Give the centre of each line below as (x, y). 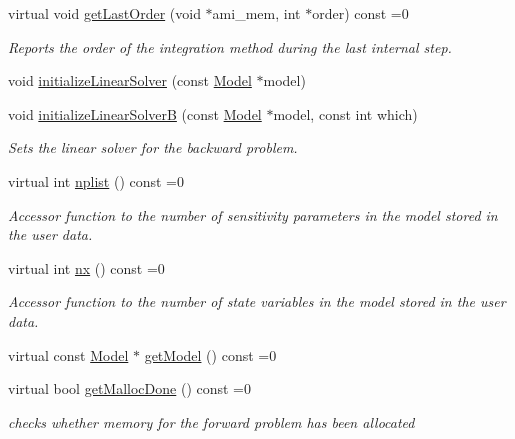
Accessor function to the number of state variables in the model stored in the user (257, 301)
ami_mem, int (256, 13)
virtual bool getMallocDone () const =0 (130, 388)
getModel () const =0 (210, 354)
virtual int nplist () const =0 (96, 180)
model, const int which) (345, 113)
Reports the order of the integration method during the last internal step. (230, 46)
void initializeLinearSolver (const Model (130, 80)
